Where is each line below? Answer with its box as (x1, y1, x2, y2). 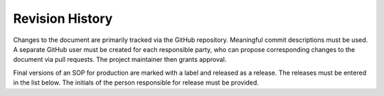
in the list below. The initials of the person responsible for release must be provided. (13, 78, 260, 87)
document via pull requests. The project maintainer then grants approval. (13, 55, 227, 64)
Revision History (13, 11, 113, 26)
